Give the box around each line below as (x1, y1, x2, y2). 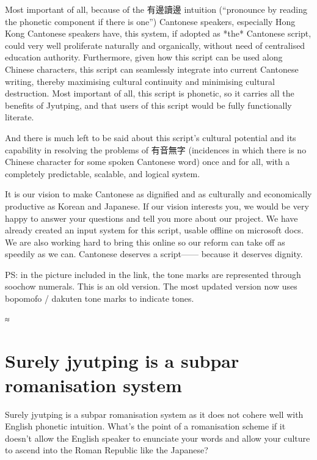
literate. (5, 111, 34, 123)
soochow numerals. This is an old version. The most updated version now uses (5, 280, 297, 293)
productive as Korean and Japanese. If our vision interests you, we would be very (5, 199, 309, 212)
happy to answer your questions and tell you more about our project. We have (5, 211, 298, 224)
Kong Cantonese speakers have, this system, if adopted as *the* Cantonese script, (5, 27, 312, 40)
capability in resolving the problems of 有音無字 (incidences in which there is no (5, 143, 307, 156)
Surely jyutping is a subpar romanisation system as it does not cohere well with (5, 407, 304, 420)
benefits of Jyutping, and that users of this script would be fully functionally (5, 98, 292, 111)
